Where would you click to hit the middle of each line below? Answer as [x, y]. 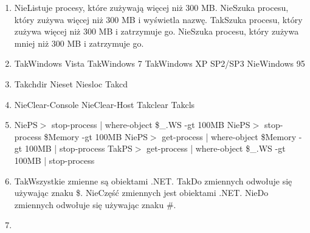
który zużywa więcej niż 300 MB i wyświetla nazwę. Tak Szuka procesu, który [158, 19]
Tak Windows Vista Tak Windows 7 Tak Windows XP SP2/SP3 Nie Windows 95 [160, 63]
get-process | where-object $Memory [229, 136]
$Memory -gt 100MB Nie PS [96, 136]
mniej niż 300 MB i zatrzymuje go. [79, 43]
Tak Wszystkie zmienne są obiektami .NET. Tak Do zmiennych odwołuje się [153, 181]
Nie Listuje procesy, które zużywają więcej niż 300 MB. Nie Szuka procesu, [151, 7]
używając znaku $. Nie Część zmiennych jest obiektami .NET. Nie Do [141, 193]
